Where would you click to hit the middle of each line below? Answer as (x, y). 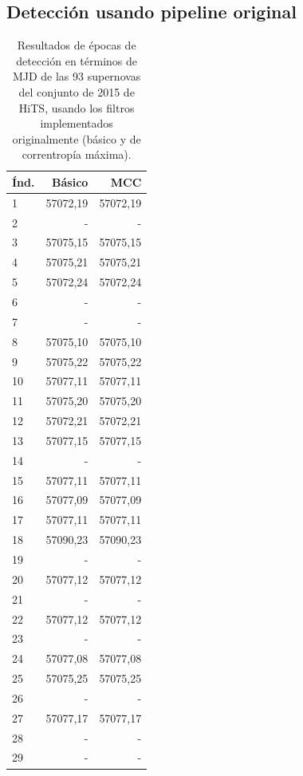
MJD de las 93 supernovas (77, 76)
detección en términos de (77, 60)
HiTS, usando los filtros (77, 107)
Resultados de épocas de (77, 45)
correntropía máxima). (77, 154)
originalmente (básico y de (77, 138)
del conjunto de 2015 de (77, 91)
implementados (77, 123)
